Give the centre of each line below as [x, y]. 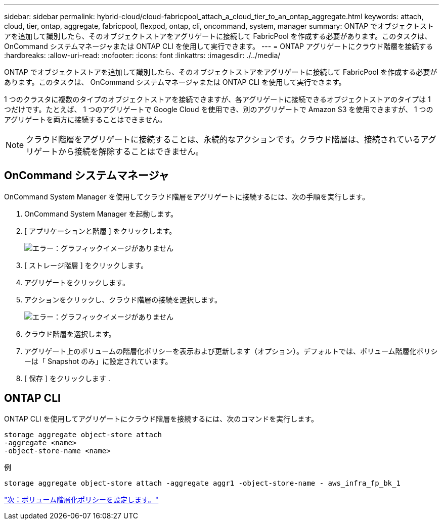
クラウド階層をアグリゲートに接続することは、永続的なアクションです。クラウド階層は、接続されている [223, 139]
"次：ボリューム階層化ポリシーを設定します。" [81, 499]
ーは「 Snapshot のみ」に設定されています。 [98, 361]
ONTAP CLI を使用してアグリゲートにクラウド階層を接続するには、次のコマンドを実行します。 [161, 418]
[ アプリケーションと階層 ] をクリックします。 [100, 231]
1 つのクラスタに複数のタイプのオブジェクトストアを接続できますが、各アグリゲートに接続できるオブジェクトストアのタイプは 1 [217, 99]
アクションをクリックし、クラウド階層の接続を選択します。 [123, 299]
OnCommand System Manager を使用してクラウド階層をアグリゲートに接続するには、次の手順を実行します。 [187, 196]
